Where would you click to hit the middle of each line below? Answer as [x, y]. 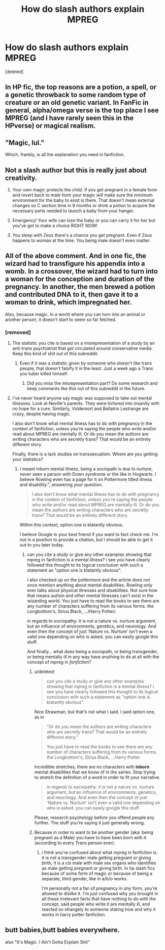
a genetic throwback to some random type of [76, 95]
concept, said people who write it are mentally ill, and [96, 904]
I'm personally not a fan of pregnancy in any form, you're [99, 888]
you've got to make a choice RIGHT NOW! [55, 226]
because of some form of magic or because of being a [97, 873]
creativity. [21, 178]
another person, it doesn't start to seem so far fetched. [61, 319]
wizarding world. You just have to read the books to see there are [93, 601]
